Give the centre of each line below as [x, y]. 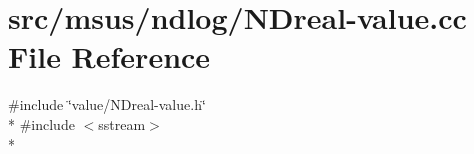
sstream [122, 123]
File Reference [109, 56]
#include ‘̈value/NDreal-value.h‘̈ [107, 104]
